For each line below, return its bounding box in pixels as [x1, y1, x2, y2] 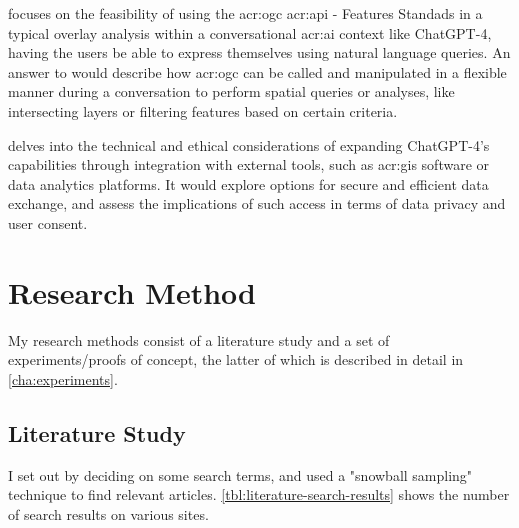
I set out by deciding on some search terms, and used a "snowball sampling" [8, 464, 473, 485]
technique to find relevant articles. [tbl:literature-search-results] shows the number [8, 484, 510, 505]
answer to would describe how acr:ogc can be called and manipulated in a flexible [8, 61, 507, 82]
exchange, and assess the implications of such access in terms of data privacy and [8, 193, 506, 214]
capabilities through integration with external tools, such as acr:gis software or [8, 154, 490, 175]
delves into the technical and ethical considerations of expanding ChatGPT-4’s [8, 134, 490, 155]
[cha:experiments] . [8, 368, 118, 389]
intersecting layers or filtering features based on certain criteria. [8, 100, 398, 121]
